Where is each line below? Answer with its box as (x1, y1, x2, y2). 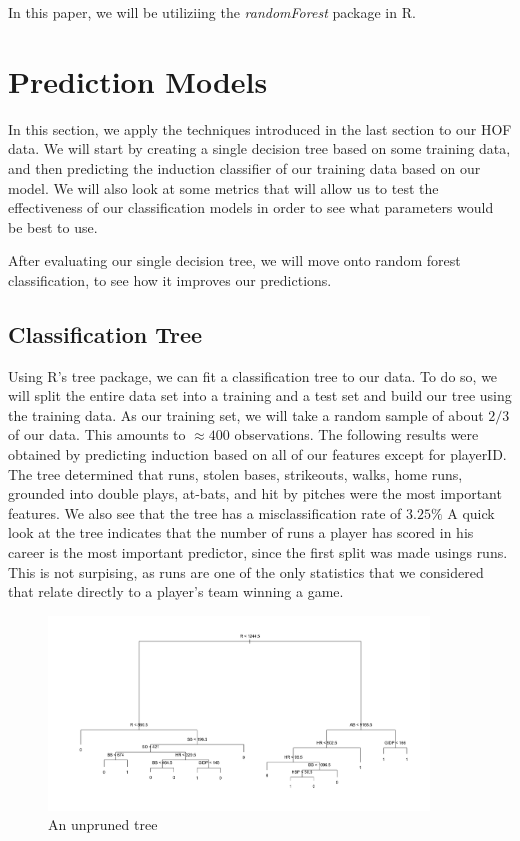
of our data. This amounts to (8, 424, 186, 445)
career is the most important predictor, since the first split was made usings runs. (8, 542, 508, 563)
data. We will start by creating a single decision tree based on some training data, (8, 138, 511, 159)
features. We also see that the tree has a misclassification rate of (8, 502, 402, 523)
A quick (447, 502, 495, 523)
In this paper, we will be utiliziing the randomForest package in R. (8, 2, 416, 22)
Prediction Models (8, 60, 268, 101)
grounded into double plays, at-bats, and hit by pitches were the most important (8, 483, 502, 504)
